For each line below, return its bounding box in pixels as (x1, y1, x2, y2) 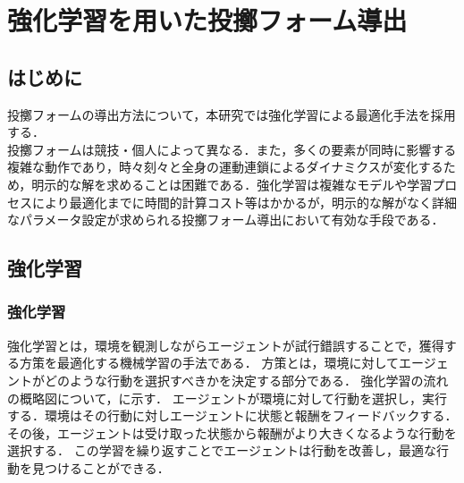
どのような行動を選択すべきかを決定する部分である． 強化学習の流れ (44, 370, 449, 389)
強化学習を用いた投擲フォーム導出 (7, 2, 408, 38)
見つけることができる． (31, 458, 170, 477)
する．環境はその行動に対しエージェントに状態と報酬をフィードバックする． (7, 406, 458, 425)
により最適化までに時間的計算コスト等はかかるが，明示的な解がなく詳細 (31, 192, 457, 211)
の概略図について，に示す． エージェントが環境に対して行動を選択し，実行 (7, 388, 447, 407)
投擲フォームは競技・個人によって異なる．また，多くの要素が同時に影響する (7, 140, 457, 158)
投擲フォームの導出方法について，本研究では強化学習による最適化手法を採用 (7, 105, 456, 123)
